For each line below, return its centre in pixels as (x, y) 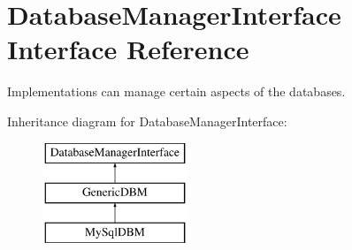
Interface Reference (128, 49)
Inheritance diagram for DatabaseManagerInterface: (147, 121)
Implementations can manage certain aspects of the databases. (176, 91)
